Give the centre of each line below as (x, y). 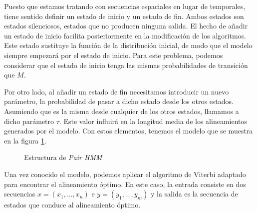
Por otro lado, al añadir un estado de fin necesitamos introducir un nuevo (117, 91)
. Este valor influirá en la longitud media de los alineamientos (153, 121)
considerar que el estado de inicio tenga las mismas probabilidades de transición (126, 65)
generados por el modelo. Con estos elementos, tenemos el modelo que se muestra (128, 131)
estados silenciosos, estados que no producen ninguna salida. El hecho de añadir (126, 26)
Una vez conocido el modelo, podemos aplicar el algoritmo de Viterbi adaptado (125, 174)
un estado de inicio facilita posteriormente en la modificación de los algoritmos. (125, 35)
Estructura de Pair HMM (63, 157)
